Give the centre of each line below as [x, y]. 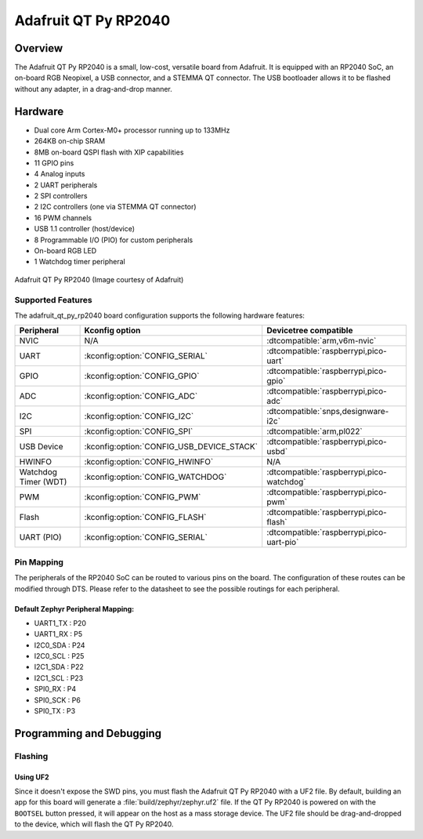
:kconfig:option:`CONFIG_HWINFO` [149, 462]
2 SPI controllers [61, 196]
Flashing [31, 756]
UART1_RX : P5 [58, 634]
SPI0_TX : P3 [55, 711]
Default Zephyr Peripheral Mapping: [74, 608]
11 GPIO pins [54, 163]
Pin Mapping [39, 562]
